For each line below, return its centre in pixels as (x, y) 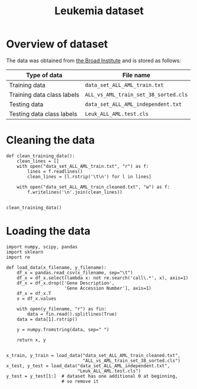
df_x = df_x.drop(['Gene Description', (66, 283)
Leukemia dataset (99, 11)
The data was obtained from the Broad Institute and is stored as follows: (93, 60)
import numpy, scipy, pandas (42, 247)
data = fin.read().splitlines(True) (72, 314)
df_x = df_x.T (34, 293)
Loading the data (48, 231)
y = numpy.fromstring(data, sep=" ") (63, 329)
